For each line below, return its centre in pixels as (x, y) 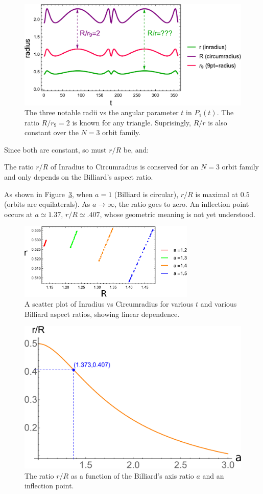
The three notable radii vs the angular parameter (102, 112)
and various (219, 304)
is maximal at (217, 194)
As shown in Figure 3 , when (49, 194)
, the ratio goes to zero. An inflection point (182, 204)
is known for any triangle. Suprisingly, (131, 122)
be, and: (136, 149)
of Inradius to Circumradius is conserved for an (124, 167)
